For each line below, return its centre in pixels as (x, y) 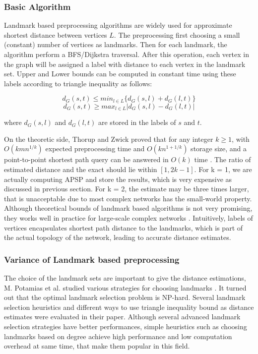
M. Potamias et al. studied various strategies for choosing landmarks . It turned (125, 287)
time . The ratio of (223, 159)
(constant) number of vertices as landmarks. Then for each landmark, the (116, 44)
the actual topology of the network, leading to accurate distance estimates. (118, 237)
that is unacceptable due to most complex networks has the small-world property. (128, 198)
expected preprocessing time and (95, 148)
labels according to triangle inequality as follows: (78, 83)
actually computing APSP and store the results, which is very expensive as (118, 179)
